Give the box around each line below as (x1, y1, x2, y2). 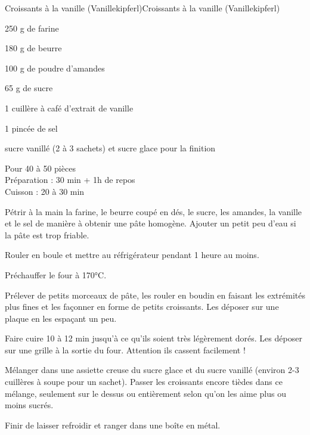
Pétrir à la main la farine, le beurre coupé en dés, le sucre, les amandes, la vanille (5, 205, 302, 218)
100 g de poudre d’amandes (5, 61, 105, 74)
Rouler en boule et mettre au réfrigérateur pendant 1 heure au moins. (5, 248, 259, 261)
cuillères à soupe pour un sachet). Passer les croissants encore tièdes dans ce (5, 375, 283, 388)
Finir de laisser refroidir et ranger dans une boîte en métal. (5, 418, 221, 431)
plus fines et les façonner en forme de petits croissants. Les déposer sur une (5, 300, 279, 313)
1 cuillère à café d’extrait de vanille (5, 101, 134, 114)
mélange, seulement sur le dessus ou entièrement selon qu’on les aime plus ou (5, 387, 286, 399)
